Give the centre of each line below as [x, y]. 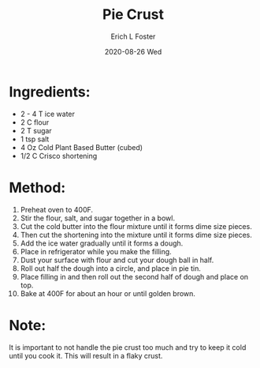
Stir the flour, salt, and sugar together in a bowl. [98, 218]
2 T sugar [36, 130]
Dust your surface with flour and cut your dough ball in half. [117, 260]
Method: [37, 188]
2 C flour [35, 122]
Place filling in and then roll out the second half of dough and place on [134, 276]
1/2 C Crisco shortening [59, 156]
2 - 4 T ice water [48, 114]
